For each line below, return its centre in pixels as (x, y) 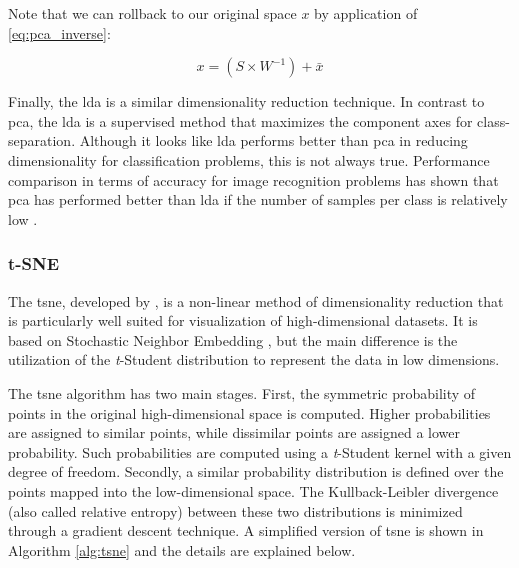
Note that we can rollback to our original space (152, 13)
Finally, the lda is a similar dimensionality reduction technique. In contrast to (246, 101)
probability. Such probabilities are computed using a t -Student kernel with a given (260, 451)
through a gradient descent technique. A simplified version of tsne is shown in (246, 530)
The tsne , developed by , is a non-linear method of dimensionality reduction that (256, 300)
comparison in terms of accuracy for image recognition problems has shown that (253, 179)
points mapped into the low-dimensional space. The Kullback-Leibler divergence (253, 490)
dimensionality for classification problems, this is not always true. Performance (249, 159)
